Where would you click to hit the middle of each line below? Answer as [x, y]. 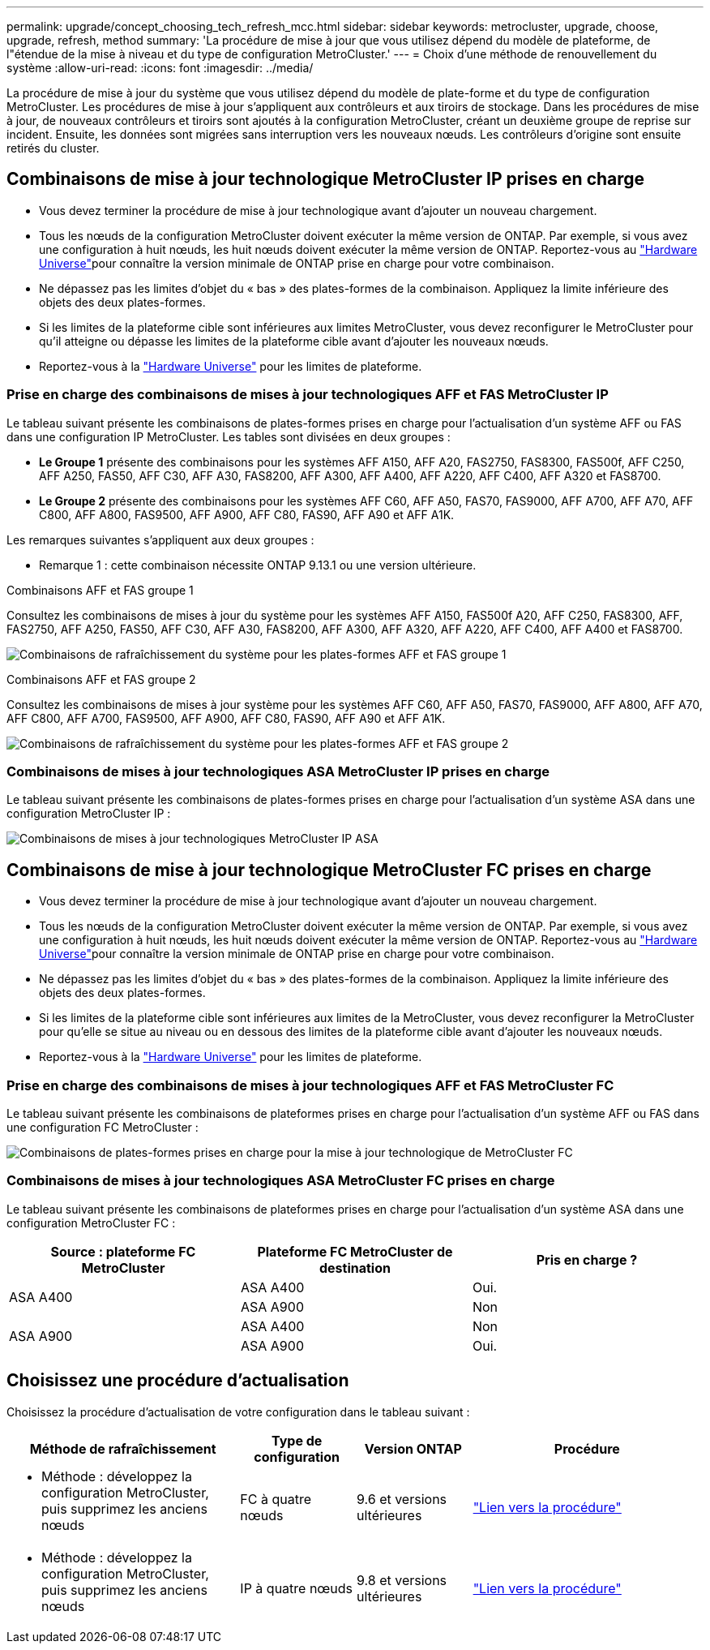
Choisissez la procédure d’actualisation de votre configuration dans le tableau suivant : [238, 1412]
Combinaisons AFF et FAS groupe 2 [101, 679]
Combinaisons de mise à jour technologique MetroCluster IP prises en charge [326, 179]
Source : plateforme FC [123, 1251]
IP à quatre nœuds [297, 1588]
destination [355, 1268]
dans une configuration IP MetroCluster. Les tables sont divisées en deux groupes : [229, 436]
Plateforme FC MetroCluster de [355, 1251]
